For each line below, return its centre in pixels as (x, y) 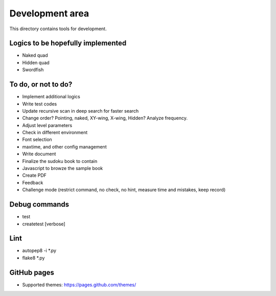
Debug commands (39, 205)
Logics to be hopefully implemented (68, 43)
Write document (39, 154)
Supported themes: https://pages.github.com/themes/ (79, 285)
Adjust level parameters (47, 125)
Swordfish (33, 70)
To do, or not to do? (41, 84)
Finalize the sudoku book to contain (60, 161)
